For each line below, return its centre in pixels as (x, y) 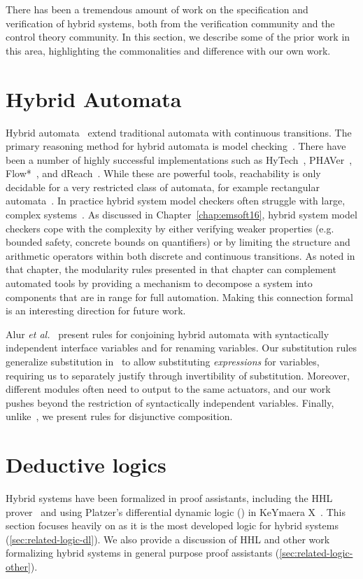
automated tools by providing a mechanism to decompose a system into (159, 283)
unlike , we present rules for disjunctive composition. (119, 416)
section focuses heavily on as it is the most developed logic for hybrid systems (172, 525)
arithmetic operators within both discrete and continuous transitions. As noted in (180, 255)
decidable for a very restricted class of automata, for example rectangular (163, 187)
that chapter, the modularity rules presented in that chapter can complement (171, 269)
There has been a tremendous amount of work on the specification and (157, 9)
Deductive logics (86, 465)
